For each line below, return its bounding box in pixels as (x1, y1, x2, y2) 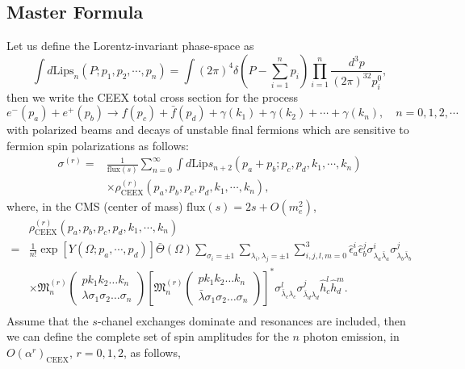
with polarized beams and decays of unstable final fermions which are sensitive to (6, 121, 409, 138)
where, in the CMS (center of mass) (6, 198, 183, 215)
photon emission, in (303, 328, 400, 345)
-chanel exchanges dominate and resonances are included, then (97, 312, 406, 329)
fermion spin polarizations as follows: (6, 136, 189, 153)
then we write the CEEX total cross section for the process (6, 88, 298, 105)
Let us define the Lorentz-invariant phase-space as (6, 37, 254, 54)
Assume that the (6, 312, 89, 329)
